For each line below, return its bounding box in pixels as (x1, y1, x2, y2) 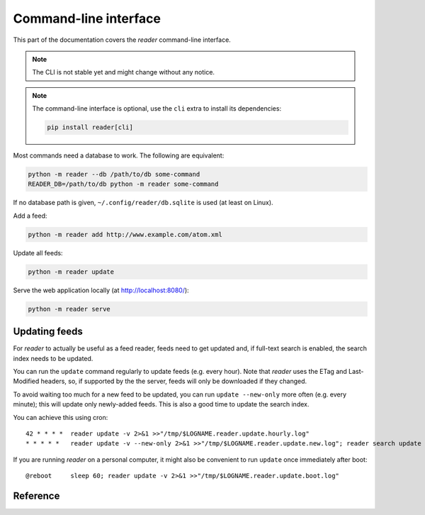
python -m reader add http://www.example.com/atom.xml (28, 231, 222, 238)
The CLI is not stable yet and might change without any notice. (32, 68, 215, 77)
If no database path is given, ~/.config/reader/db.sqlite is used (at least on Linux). (13, 199, 273, 207)
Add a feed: (13, 211, 47, 220)
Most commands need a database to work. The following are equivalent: (13, 151, 225, 160)
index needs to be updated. (13, 354, 93, 362)
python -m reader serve (28, 305, 111, 313)
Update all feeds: (13, 248, 63, 257)
